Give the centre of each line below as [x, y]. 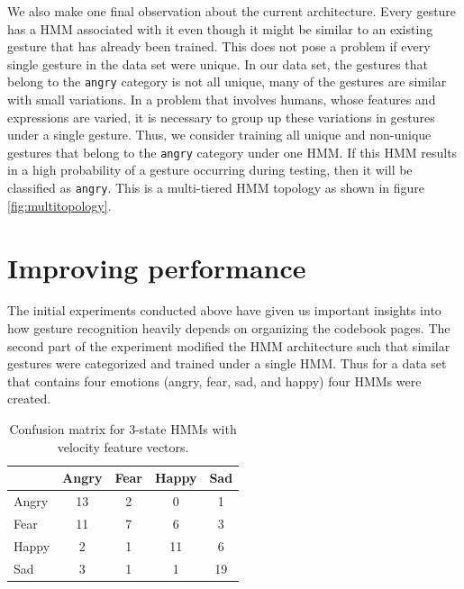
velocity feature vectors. [123, 446]
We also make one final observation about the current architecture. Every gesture [232, 11]
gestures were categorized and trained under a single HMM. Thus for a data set [227, 363]
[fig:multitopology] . [59, 205]
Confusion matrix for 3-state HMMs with [123, 429]
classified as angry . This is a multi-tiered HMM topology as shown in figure [216, 188]
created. [29, 399]
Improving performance [157, 267]
